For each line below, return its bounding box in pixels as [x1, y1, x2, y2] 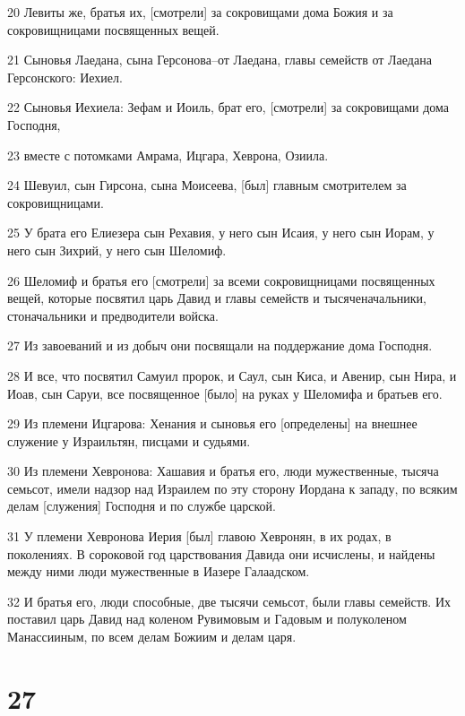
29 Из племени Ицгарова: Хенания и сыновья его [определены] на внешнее [7, 414, 418, 433]
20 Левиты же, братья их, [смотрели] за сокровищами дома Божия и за [7, 3, 393, 21]
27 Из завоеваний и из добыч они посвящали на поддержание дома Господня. [7, 336, 433, 355]
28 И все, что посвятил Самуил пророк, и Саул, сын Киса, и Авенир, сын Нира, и [7, 366, 457, 384]
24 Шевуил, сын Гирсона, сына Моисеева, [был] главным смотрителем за [7, 176, 407, 194]
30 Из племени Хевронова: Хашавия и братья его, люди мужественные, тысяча [7, 462, 439, 480]
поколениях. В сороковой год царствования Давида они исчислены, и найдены [7, 544, 435, 563]
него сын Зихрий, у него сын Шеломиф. [7, 240, 227, 259]
